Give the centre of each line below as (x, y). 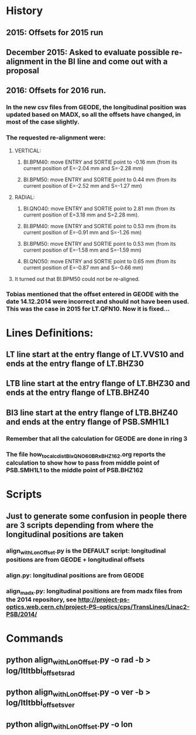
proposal (23, 71)
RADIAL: (25, 197)
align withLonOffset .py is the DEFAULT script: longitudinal (86, 551)
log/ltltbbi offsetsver (40, 704)
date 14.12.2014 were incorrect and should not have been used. (97, 302)
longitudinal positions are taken (65, 534)
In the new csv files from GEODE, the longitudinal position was (96, 107)
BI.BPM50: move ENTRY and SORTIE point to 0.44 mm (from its (100, 179)
